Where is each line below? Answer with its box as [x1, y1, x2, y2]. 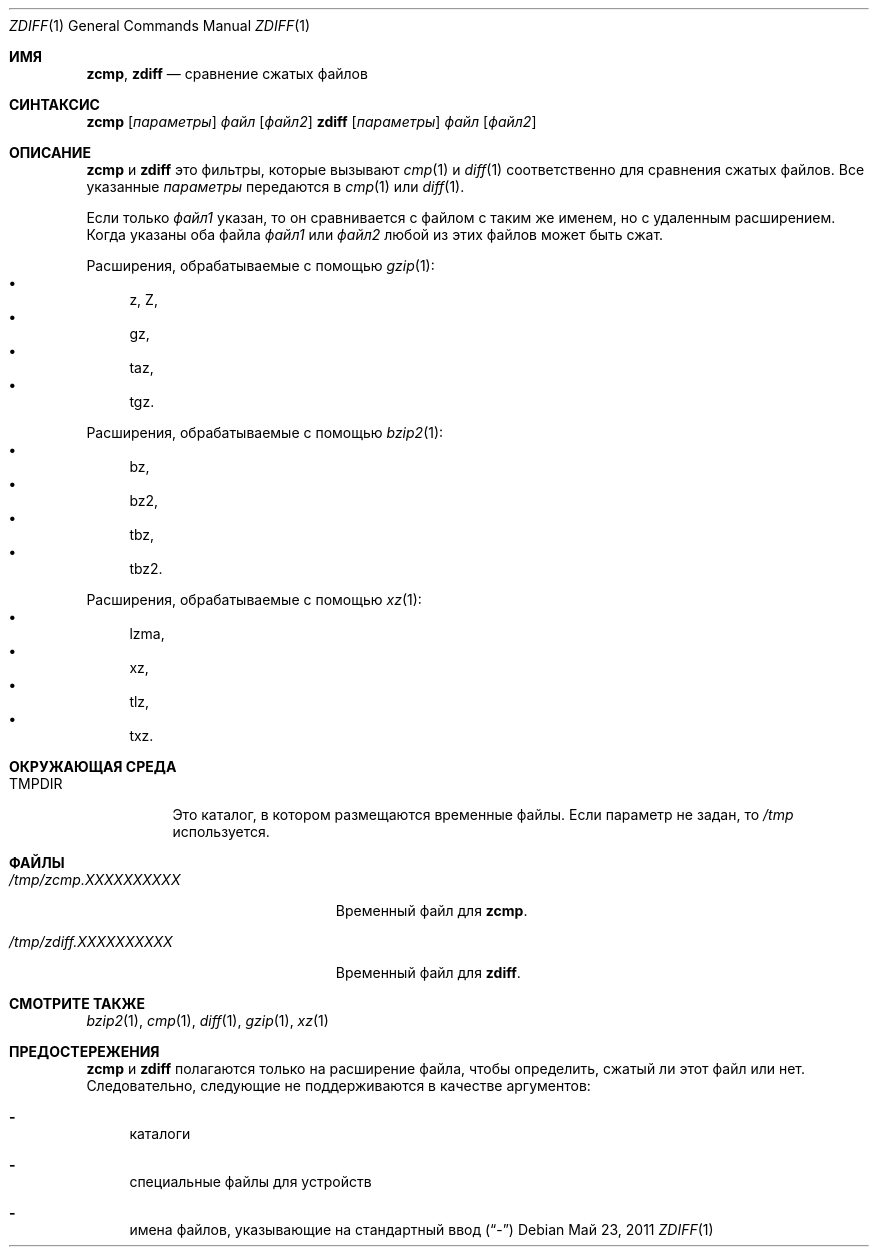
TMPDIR [9, 775, 63, 792]
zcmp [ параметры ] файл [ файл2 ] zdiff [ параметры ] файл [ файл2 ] [86, 113, 537, 130]
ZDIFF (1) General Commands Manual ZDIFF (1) [9, 17, 311, 34]
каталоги [129, 1125, 191, 1142]
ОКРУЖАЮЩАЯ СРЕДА [9, 758, 177, 775]
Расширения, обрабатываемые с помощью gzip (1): [86, 257, 435, 274]
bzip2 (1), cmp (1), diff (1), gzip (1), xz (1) [86, 1012, 329, 1029]
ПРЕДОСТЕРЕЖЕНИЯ [9, 1043, 160, 1060]
